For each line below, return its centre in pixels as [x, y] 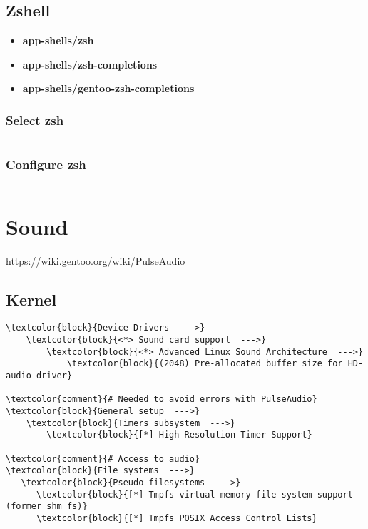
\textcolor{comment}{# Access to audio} [103, 459]
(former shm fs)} [47, 507]
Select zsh [35, 120]
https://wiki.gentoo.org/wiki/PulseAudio [96, 260]
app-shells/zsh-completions [90, 64]
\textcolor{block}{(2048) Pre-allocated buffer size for [205, 364]
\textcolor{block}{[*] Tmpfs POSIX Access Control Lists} [177, 518]
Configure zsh [46, 165]
